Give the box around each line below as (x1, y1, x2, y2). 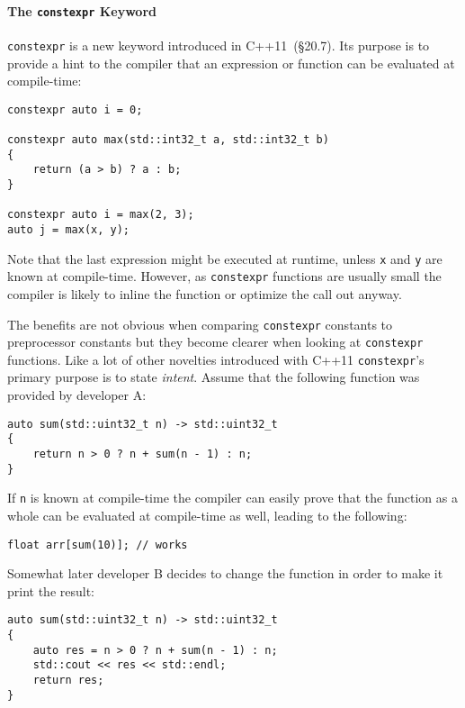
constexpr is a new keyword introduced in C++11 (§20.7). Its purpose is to (7, 35, 430, 54)
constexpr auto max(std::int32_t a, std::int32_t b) (7, 133, 329, 147)
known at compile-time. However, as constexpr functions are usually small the (7, 267, 442, 286)
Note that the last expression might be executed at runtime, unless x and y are (7, 249, 443, 268)
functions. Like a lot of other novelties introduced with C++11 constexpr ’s (7, 349, 425, 368)
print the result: (7, 581, 95, 600)
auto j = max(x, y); (7, 222, 130, 236)
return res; (32, 674, 104, 687)
